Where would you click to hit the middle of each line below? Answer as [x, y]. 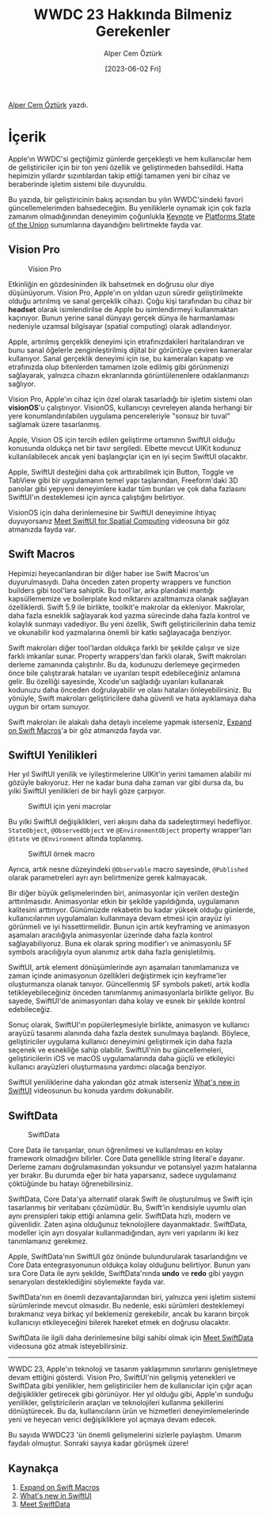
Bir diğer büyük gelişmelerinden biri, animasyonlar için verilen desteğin [123, 893]
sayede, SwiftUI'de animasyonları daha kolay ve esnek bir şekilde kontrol [127, 1001]
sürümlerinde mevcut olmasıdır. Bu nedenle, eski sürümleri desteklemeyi [126, 1306]
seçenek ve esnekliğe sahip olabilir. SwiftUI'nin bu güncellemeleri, [116, 1050]
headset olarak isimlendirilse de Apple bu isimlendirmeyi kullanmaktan [123, 309]
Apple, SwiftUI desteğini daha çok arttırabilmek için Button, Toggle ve [121, 472]
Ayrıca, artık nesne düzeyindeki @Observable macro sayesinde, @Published [128, 869]
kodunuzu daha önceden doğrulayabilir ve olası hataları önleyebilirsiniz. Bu [130, 689]
